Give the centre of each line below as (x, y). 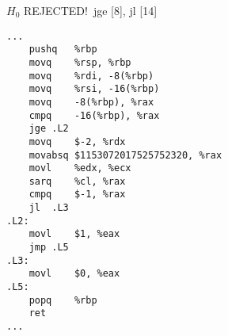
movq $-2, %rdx (77, 141)
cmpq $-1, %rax (77, 195)
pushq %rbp (63, 50)
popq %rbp (63, 300)
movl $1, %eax (74, 234)
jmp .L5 (49, 248)
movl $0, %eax (74, 274)
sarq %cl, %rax (77, 181)
